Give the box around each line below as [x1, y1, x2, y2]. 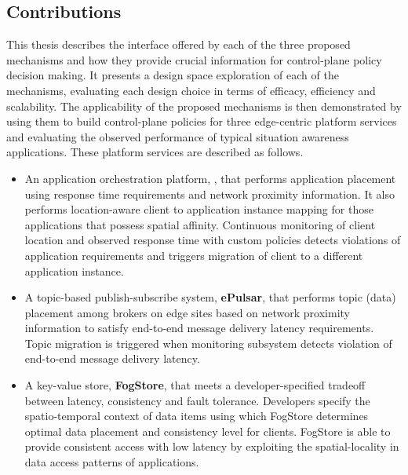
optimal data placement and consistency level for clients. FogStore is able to [24, 422, 391, 439]
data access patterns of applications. [24, 454, 199, 470]
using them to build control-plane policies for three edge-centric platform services [6, 113, 397, 130]
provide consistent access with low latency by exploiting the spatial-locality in [24, 438, 399, 455]
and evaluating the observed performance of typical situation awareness [6, 128, 349, 144]
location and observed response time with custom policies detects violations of [24, 232, 401, 248]
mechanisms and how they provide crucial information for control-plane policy [6, 51, 382, 68]
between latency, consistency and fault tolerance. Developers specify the [24, 392, 370, 408]
